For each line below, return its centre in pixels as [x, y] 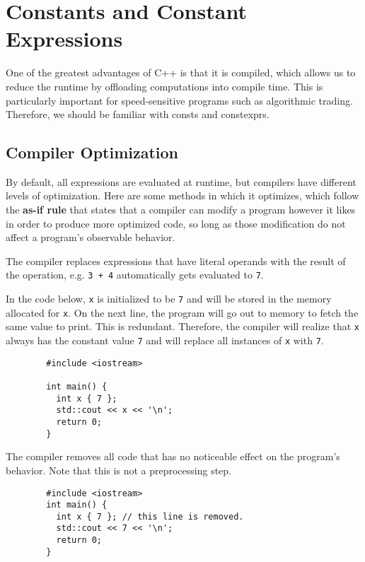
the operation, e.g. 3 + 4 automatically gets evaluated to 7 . [135, 275]
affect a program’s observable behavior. [91, 237]
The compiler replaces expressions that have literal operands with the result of [176, 260]
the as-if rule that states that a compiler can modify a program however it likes [181, 210]
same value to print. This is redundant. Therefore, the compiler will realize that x [182, 326]
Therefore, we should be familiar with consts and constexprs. [138, 114]
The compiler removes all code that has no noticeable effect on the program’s [173, 456]
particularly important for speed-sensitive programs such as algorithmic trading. [179, 100]
